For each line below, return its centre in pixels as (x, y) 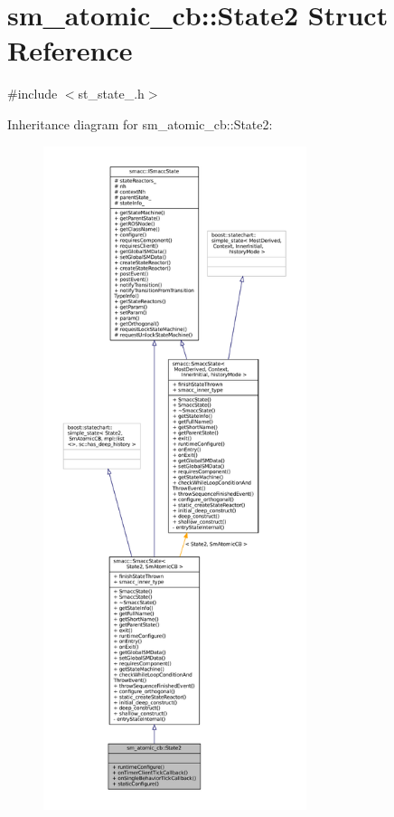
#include (33, 94)
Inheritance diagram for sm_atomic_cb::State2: (140, 123)
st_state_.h (111, 94)
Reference (70, 50)
